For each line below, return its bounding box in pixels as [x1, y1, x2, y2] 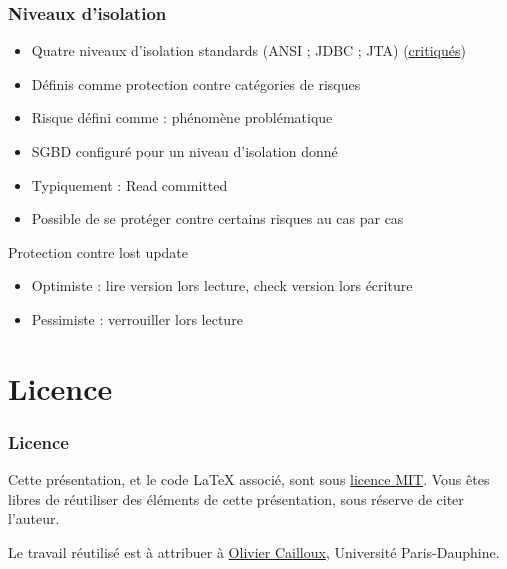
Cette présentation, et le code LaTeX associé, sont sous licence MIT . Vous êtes [8, 469, 490, 490]
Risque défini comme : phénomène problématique [31, 107, 333, 128]
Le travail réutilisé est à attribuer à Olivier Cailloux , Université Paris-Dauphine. [8, 541, 500, 562]
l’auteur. [8, 508, 60, 529]
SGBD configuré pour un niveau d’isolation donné [31, 141, 338, 161]
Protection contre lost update [8, 241, 189, 262]
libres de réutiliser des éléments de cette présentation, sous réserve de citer [8, 488, 464, 509]
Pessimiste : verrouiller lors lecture [31, 308, 243, 329]
